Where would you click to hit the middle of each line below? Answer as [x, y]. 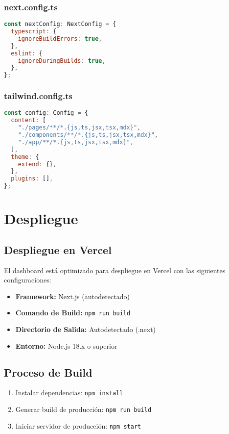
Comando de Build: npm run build [73, 313]
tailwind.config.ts [38, 96]
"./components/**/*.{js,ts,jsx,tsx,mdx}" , [88, 135]
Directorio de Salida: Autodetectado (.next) [86, 329]
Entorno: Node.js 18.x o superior [66, 345]
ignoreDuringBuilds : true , [62, 61]
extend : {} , [37, 164]
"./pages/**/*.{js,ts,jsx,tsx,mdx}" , [79, 128]
